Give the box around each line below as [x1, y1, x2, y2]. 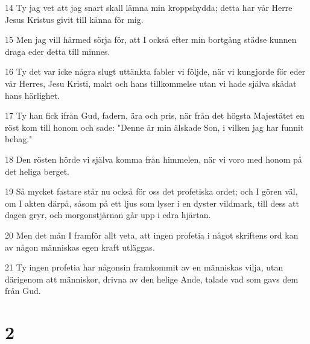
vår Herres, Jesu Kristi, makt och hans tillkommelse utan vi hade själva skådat [5, 77, 297, 89]
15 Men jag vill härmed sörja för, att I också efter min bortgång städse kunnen [5, 33, 297, 46]
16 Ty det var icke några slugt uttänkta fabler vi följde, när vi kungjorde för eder [5, 65, 306, 78]
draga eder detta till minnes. [5, 45, 110, 57]
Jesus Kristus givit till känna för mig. [5, 13, 144, 25]
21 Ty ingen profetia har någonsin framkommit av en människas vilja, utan [5, 261, 283, 274]
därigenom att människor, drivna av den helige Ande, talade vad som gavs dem [5, 272, 299, 285]
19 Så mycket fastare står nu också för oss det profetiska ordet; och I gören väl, [5, 185, 298, 198]
